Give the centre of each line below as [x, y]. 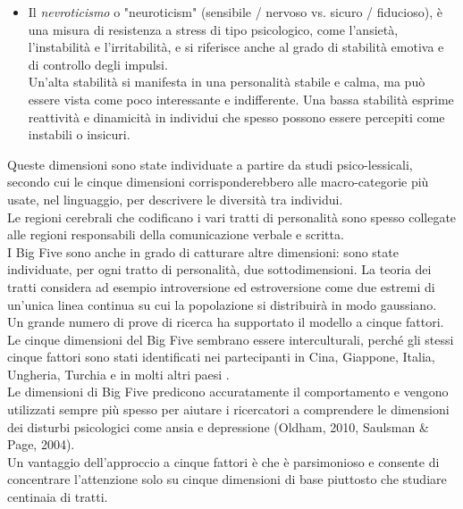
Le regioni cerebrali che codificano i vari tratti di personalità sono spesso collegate [232, 217]
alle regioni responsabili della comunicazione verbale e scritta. [176, 234]
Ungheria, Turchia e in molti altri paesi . [118, 374]
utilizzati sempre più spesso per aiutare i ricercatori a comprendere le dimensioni [228, 409]
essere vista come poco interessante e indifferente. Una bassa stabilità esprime [241, 99]
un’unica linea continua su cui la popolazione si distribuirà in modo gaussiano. [222, 304]
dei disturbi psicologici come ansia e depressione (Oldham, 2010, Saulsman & [218, 426]
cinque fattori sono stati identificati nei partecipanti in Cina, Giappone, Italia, [221, 357]
